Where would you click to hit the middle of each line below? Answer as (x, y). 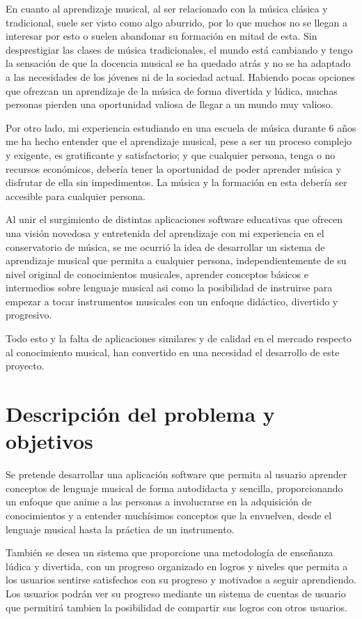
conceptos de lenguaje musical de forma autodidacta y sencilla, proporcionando (174, 488)
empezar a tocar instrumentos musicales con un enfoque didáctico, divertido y (172, 301)
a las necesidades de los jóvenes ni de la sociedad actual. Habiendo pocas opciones (180, 76)
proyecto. (25, 366)
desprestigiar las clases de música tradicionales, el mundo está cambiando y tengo (179, 49)
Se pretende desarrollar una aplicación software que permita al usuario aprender (176, 474)
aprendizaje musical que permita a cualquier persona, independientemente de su (176, 260)
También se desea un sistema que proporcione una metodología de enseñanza (170, 552)
